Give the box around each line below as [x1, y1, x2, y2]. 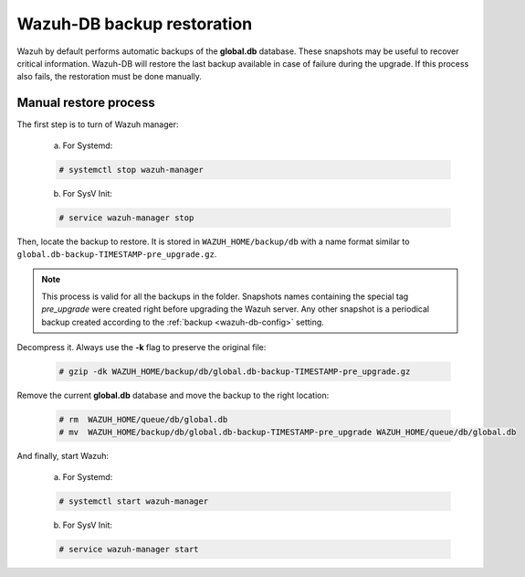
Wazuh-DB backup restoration [16, 14, 253, 34]
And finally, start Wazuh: [16, 451, 110, 462]
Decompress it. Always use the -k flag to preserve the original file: [16, 341, 267, 352]
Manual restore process [16, 95, 155, 111]
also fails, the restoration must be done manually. [16, 71, 203, 82]
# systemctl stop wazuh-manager [58, 165, 205, 175]
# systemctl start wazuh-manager [58, 496, 209, 507]
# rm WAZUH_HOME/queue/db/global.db [58, 414, 228, 424]
